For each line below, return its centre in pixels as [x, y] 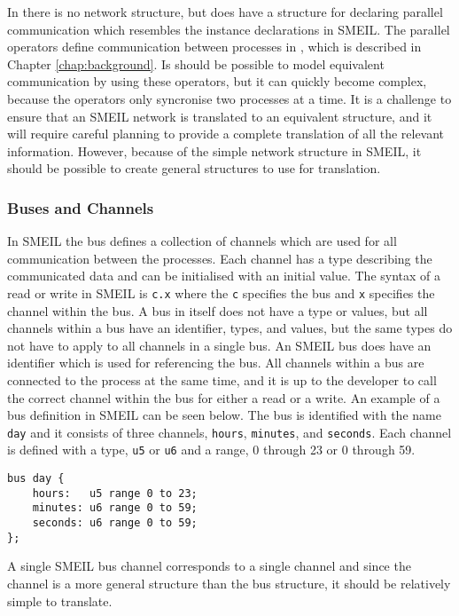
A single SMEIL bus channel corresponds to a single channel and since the [209, 566]
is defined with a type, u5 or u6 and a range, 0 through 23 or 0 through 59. [211, 450]
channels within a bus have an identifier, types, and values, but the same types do [230, 328]
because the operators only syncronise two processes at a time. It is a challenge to [229, 98]
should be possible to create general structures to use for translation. [194, 168]
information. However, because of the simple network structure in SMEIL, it [214, 150]
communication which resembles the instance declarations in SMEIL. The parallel [229, 29]
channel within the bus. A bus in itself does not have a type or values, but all [218, 310]
